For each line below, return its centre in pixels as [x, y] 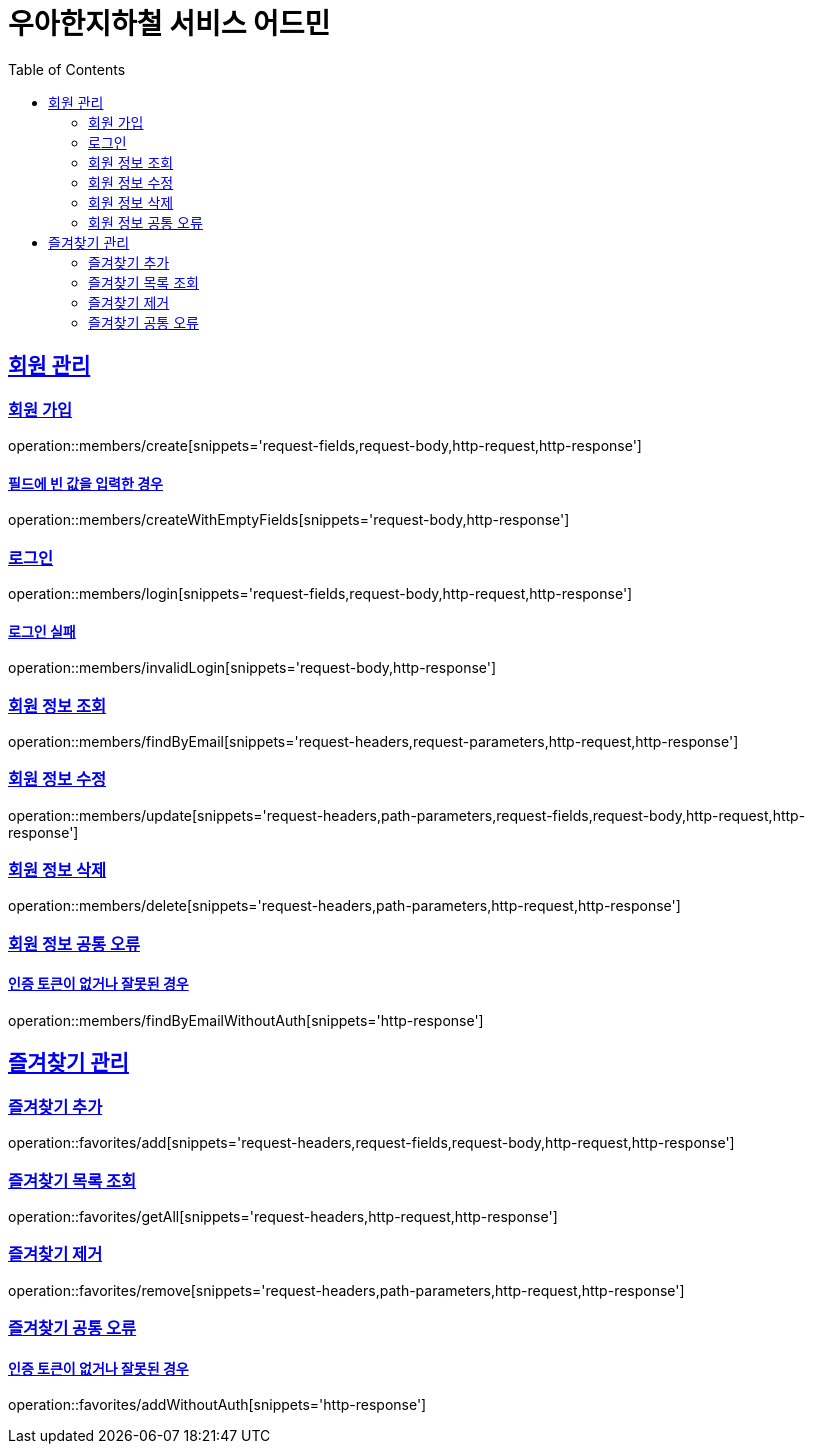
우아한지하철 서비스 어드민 [169, 24]
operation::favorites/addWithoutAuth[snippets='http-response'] [217, 1405]
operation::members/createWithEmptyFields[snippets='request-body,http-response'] [289, 520]
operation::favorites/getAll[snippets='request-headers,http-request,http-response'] [283, 1216]
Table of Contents [67, 69]
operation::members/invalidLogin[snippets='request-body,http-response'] [252, 668]
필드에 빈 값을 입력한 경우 [85, 483]
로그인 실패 [42, 631]
